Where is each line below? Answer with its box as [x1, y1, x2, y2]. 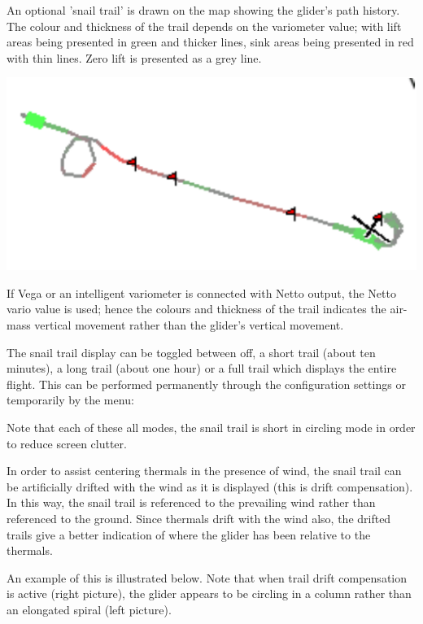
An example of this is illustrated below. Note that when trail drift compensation [7, 569, 408, 586]
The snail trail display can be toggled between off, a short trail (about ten [7, 343, 376, 360]
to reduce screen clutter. [7, 434, 127, 452]
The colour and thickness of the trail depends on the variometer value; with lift [7, 17, 402, 34]
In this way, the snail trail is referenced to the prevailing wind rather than [7, 494, 376, 511]
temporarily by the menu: [7, 391, 134, 408]
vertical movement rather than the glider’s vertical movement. [34, 316, 344, 333]
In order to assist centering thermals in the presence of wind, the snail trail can [7, 462, 402, 479]
